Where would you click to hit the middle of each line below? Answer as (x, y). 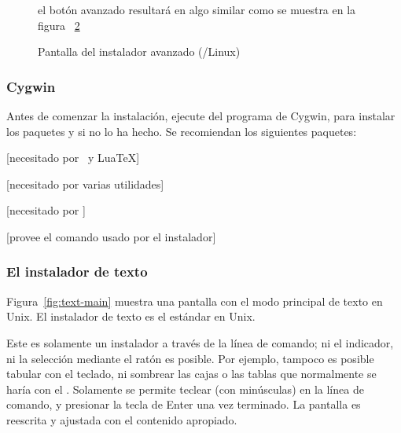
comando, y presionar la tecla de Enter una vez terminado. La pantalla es (184, 404)
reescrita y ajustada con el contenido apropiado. (122, 419)
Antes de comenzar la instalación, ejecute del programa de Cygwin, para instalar (201, 116)
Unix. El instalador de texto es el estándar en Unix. (131, 316)
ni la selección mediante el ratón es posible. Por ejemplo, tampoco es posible (190, 358)
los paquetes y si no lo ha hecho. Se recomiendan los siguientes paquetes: (182, 131)
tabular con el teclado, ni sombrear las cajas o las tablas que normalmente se (191, 374)
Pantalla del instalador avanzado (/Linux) (139, 51)
